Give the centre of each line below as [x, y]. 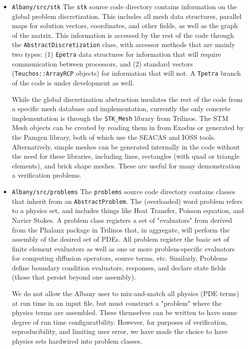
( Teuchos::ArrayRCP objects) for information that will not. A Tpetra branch [126, 73]
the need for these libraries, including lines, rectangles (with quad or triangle [126, 156]
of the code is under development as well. [73, 83]
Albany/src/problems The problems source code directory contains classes [124, 191]
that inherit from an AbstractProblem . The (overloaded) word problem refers [127, 201]
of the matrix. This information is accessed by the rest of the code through [123, 35]
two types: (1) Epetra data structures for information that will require [116, 54]
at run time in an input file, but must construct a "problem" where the [117, 303]
